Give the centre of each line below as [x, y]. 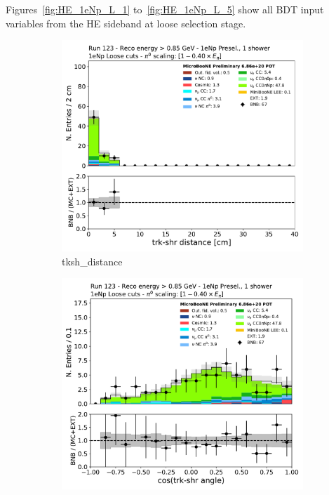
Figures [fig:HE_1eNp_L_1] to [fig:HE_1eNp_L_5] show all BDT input [165, 9]
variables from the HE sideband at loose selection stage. [126, 23]
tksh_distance [92, 261]
